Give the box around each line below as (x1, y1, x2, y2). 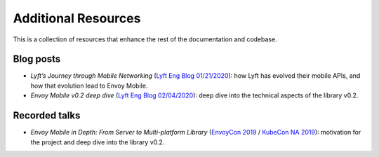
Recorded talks (13, 109, 81, 122)
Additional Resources (13, 11, 141, 26)
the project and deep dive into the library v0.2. (30, 137, 165, 146)
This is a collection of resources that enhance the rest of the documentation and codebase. (13, 35, 277, 43)
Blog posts (13, 53, 61, 65)
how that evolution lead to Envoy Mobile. (30, 81, 148, 90)
